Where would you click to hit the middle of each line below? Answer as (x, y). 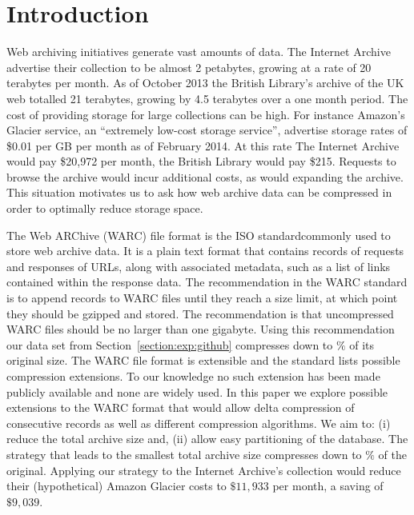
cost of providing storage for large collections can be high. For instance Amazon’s (206, 114)
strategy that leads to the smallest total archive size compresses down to (184, 454)
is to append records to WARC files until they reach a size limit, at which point (202, 298)
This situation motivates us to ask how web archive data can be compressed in (199, 192)
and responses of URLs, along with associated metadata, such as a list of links (199, 266)
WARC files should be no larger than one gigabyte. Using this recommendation (201, 329)
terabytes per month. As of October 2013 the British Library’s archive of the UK (205, 83)
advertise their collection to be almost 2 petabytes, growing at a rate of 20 (189, 67)
